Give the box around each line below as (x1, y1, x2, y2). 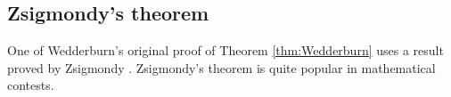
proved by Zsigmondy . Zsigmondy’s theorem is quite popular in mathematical (7, 58, 436, 77)
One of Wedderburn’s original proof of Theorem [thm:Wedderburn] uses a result (7, 41, 444, 60)
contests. (7, 76, 54, 94)
